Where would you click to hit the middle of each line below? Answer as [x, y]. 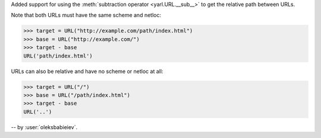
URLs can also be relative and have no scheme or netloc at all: [87, 71]
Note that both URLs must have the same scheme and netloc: [86, 15]
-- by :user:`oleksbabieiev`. [44, 127]
